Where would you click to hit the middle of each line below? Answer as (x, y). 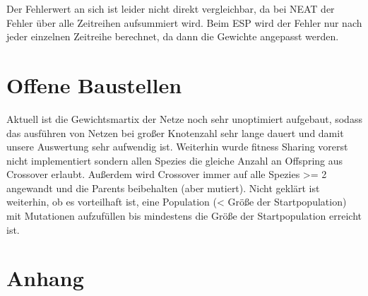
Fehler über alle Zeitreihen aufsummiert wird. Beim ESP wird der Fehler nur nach (184, 22)
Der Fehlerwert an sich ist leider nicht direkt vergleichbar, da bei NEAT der (171, 8)
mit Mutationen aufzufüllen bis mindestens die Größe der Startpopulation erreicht (184, 216)
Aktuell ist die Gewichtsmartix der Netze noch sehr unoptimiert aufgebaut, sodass (184, 118)
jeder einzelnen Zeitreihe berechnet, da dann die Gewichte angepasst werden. (173, 36)
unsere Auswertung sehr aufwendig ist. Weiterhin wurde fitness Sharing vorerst (177, 147)
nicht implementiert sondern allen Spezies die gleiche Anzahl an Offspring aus (175, 160)
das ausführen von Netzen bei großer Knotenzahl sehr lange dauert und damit (175, 132)
